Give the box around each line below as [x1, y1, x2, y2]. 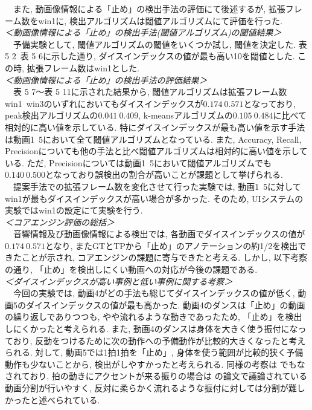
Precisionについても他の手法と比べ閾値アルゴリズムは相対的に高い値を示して [5, 145, 308, 157]
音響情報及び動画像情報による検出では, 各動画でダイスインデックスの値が [13, 227, 305, 240]
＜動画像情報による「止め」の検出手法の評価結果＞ [5, 73, 208, 86]
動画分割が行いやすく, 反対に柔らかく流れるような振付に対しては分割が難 [5, 382, 297, 394]
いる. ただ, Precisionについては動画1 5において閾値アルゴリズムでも [5, 156, 272, 169]
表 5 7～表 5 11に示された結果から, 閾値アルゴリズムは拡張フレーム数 [13, 85, 287, 98]
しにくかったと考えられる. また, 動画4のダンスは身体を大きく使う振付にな [5, 322, 298, 335]
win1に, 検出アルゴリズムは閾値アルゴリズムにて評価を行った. [38, 14, 282, 27]
